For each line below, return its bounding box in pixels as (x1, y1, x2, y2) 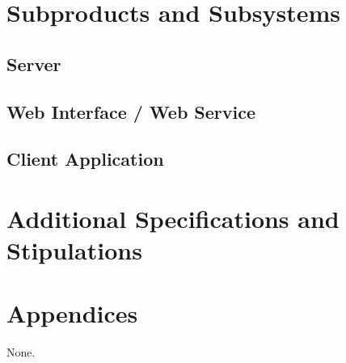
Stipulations (6, 234, 142, 267)
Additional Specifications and (6, 201, 340, 234)
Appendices (6, 297, 138, 330)
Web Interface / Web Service (6, 99, 256, 124)
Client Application (6, 146, 164, 171)
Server (6, 51, 61, 76)
